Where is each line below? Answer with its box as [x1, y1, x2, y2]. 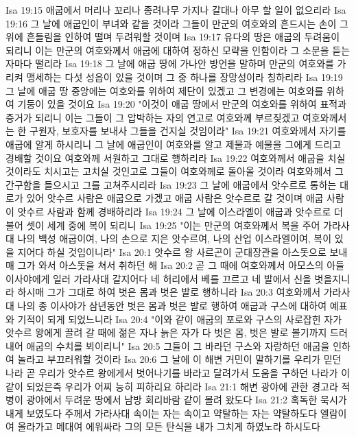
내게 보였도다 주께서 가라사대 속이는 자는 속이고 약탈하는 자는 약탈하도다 [5, 405, 318, 420]
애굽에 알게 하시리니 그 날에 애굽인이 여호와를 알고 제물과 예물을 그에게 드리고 [5, 137, 342, 151]
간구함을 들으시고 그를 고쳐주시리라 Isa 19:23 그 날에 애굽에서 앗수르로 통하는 [5, 177, 337, 191]
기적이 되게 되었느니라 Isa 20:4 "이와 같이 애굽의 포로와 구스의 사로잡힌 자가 [17, 311, 342, 326]
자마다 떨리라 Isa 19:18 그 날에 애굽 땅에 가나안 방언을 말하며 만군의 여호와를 [5, 56, 334, 71]
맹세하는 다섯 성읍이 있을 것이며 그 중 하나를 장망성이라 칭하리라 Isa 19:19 [26, 69, 343, 84]
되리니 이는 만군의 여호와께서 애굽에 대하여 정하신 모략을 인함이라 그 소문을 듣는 [5, 43, 351, 57]
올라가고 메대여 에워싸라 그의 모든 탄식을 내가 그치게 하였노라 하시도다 [17, 419, 320, 434]
